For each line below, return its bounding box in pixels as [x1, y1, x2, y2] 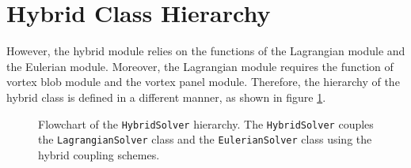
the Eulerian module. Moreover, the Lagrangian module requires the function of [6, 58, 394, 74]
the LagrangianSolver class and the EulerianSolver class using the [38, 131, 372, 147]
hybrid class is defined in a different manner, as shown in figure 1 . [6, 88, 326, 105]
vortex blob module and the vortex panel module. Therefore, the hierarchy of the [6, 73, 400, 90]
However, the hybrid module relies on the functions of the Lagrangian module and [6, 43, 405, 59]
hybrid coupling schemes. [38, 146, 160, 162]
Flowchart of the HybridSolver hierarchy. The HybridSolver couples [38, 115, 374, 132]
